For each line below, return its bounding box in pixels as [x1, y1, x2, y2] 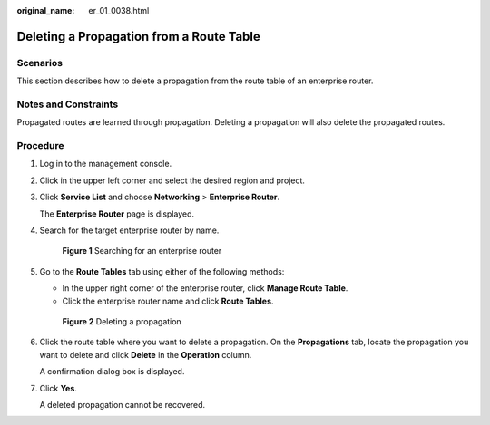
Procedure [16, 140, 64, 152]
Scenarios [16, 56, 64, 69]
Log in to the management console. [39, 159, 172, 169]
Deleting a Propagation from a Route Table [16, 28, 260, 44]
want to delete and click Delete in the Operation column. [39, 349, 252, 360]
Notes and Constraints [16, 98, 119, 111]
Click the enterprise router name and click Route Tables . [62, 295, 274, 306]
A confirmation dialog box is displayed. [39, 366, 185, 377]
